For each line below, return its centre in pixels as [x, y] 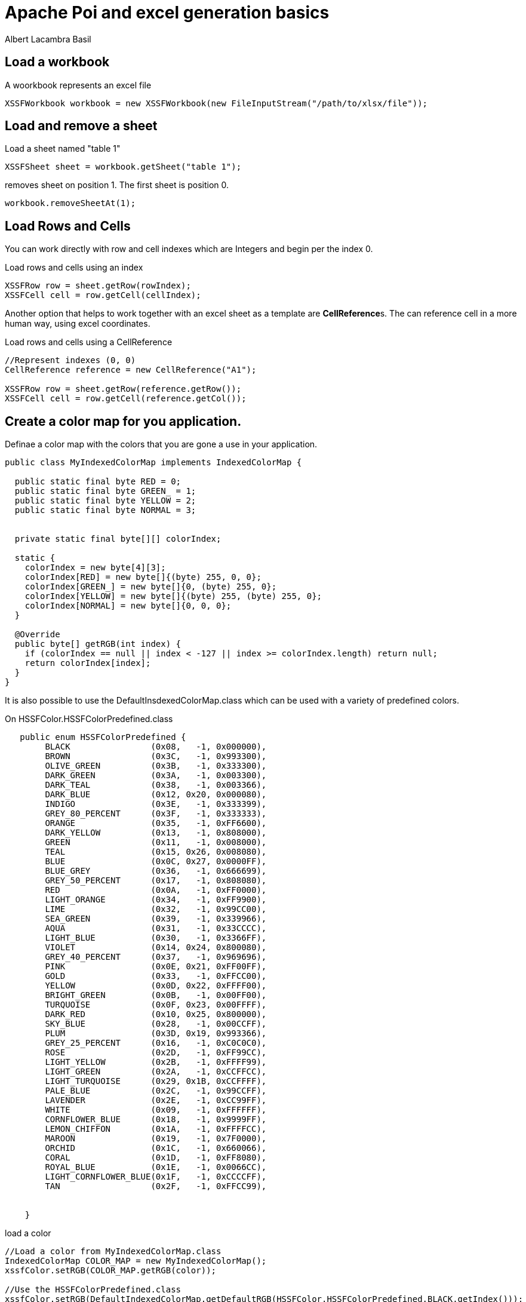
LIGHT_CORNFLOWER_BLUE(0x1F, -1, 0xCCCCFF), [156, 1177]
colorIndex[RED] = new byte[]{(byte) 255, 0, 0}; [143, 577]
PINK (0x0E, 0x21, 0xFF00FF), [156, 967]
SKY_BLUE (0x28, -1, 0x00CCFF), [156, 1024]
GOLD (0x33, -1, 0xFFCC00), [156, 976]
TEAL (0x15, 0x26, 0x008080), [156, 852]
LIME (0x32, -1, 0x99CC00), [156, 909]
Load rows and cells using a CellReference [89, 342]
